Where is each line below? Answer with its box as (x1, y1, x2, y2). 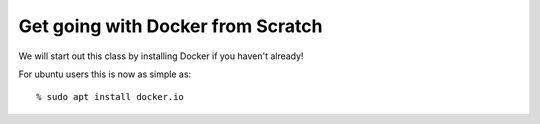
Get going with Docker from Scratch (18, 15, 323, 37)
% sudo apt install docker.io (36, 91, 185, 103)
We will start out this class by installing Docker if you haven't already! (18, 50, 304, 62)
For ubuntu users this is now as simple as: (18, 68, 192, 80)
